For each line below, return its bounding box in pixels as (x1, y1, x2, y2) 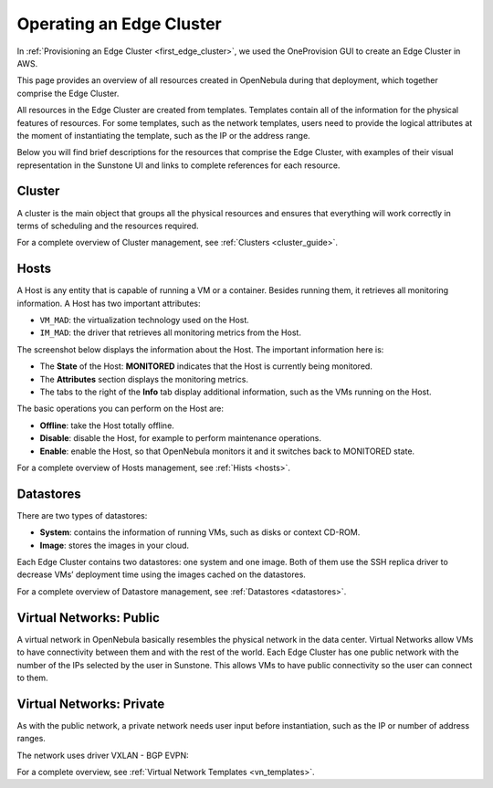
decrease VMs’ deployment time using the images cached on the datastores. (16, 569, 306, 580)
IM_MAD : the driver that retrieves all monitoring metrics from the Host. (39, 327, 301, 338)
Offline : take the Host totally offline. (39, 420, 175, 431)
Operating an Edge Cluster (16, 14, 223, 34)
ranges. (16, 733, 46, 744)
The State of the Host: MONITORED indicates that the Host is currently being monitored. (39, 361, 373, 372)
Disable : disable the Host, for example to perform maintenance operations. (39, 433, 321, 444)
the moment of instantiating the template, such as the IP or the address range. (16, 130, 310, 141)
